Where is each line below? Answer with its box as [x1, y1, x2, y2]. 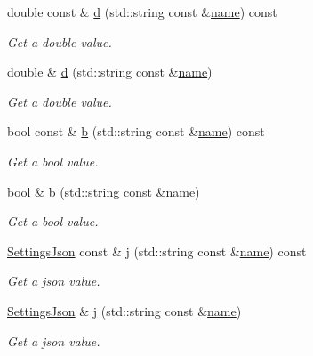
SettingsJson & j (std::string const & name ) [7, 301, 242, 320]
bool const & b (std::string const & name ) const [7, 122, 265, 141]
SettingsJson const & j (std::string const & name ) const [7, 241, 307, 260]
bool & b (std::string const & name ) [7, 182, 200, 200]
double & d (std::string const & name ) [7, 62, 213, 81]
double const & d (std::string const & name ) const [7, 3, 277, 20]
